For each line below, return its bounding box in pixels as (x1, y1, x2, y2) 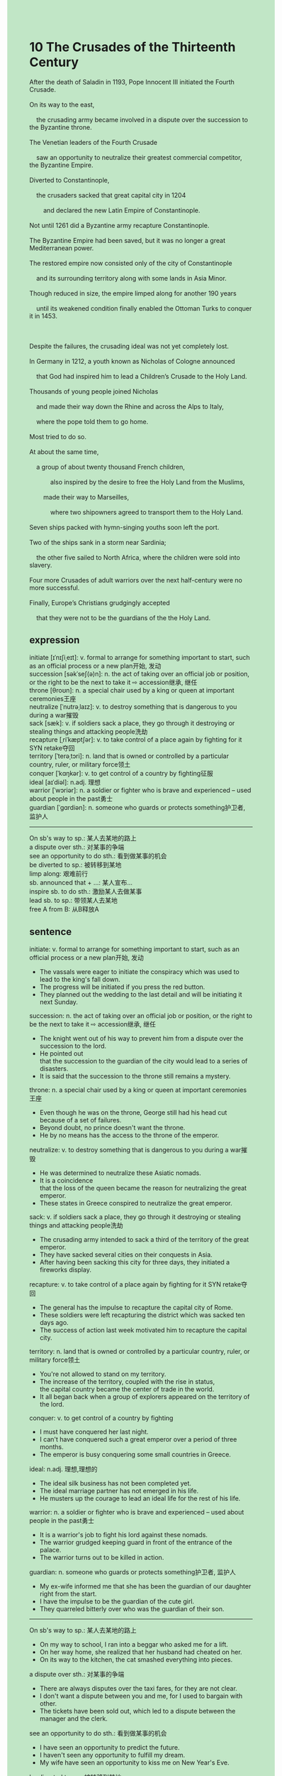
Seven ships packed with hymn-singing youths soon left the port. (29, 523, 220, 531)
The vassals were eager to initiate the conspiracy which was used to (39, 967, 239, 976)
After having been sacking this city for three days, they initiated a (39, 1257, 230, 1266)
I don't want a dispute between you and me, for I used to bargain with (39, 1691, 243, 1700)
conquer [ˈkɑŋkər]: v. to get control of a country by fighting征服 (29, 769, 213, 777)
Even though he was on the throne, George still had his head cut (39, 1108, 227, 1117)
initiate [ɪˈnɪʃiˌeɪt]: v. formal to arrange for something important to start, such (29, 653, 250, 661)
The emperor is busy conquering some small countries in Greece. (39, 1450, 231, 1458)
